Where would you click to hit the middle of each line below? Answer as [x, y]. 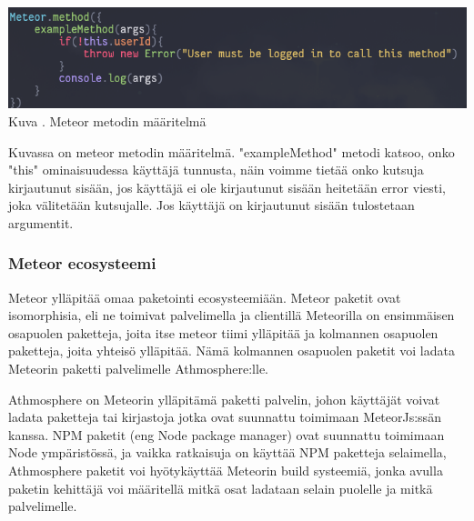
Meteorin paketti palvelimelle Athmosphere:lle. [138, 369]
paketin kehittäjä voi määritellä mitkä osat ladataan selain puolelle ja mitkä [221, 488]
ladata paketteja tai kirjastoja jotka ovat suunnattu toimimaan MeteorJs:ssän [225, 417]
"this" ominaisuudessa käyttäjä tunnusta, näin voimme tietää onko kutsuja [216, 170]
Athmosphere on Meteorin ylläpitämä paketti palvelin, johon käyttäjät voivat [224, 399]
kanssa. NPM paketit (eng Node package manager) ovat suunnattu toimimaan [227, 434]
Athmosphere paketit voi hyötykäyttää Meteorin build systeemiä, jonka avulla [226, 471]
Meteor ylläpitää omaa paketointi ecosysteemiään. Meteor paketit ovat [205, 297]
